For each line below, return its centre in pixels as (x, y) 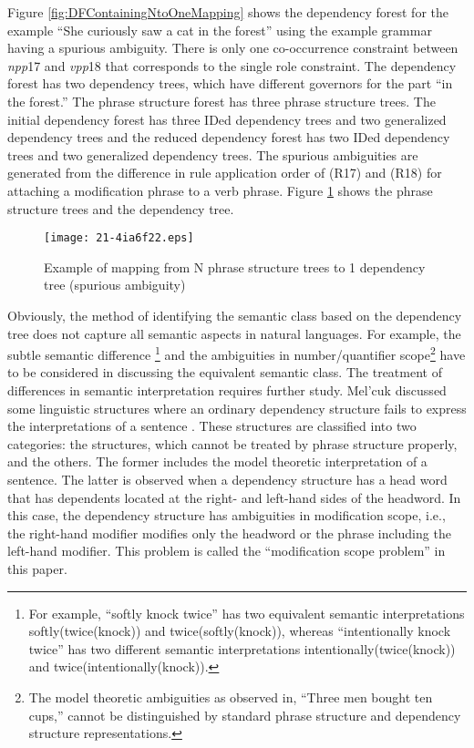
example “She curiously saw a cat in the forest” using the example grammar (220, 30)
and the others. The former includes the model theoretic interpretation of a (217, 461)
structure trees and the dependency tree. (121, 208)
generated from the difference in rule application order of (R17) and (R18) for (225, 173)
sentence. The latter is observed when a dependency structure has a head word (227, 479)
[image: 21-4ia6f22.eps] (119, 238)
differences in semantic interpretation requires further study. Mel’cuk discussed (227, 390)
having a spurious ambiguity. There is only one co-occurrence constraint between (233, 48)
